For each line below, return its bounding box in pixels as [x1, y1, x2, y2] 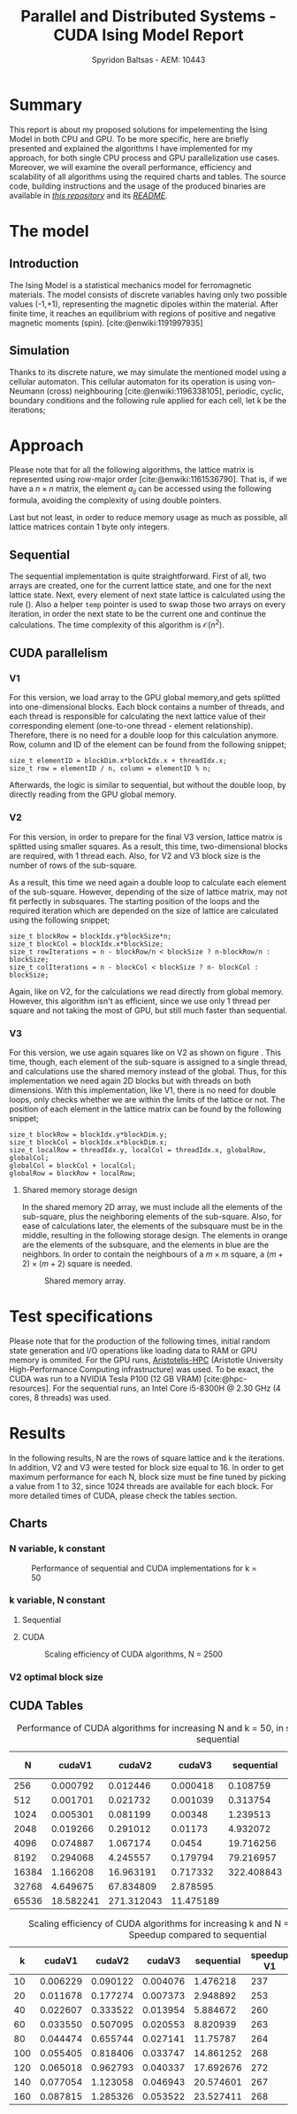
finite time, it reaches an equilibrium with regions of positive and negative [9, 308, 277, 318]
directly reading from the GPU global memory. [9, 789, 177, 800]
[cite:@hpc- [203, 1373, 247, 1384]
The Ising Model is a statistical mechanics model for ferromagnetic [9, 279, 252, 290]
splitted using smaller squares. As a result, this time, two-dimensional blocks [9, 840, 288, 852]
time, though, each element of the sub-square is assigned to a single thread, [9, 1057, 288, 1067]
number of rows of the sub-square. [9, 860, 137, 870]
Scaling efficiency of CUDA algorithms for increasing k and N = [27, 1917, 290, 1930]
